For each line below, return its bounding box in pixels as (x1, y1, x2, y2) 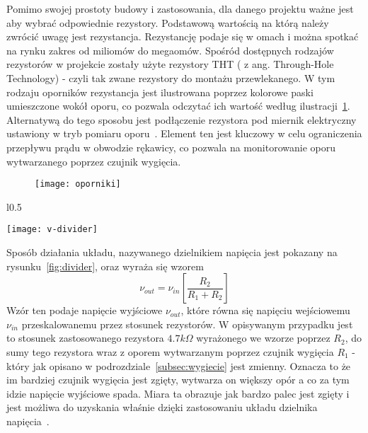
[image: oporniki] (35, 179, 121, 190)
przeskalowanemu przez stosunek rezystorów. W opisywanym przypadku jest (21, 316, 353, 331)
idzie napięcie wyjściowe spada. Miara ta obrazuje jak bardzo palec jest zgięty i (6, 386, 350, 400)
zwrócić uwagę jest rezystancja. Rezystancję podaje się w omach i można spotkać (6, 29, 359, 44)
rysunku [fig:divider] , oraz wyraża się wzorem (6, 258, 204, 273)
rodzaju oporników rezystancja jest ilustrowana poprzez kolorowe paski (6, 84, 314, 99)
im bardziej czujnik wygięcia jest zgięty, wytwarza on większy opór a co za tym (6, 372, 350, 387)
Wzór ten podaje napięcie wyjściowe (6, 303, 163, 318)
